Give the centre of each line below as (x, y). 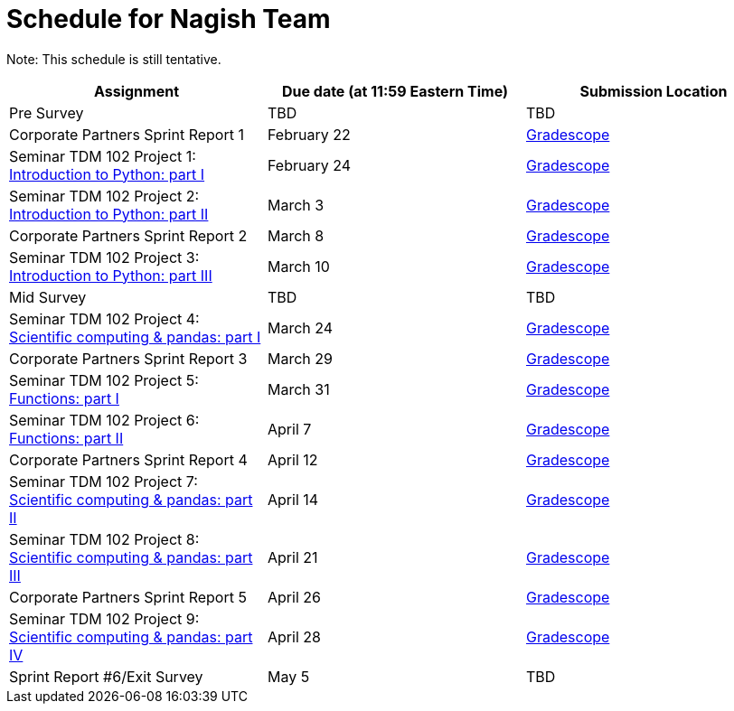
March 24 (300, 327)
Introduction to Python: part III (111, 275)
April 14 (293, 499)
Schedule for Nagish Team (169, 19)
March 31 (298, 389)
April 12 (292, 459)
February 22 (309, 134)
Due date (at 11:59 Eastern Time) (395, 91)
